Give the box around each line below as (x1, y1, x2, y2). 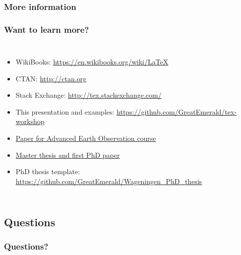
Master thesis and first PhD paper (15, 149, 120, 160)
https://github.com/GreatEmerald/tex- (117, 106, 237, 117)
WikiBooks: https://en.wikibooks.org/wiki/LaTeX (15, 57, 169, 67)
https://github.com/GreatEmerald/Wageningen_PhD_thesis (15, 176, 202, 186)
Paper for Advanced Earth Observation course (15, 133, 156, 143)
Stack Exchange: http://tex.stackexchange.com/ (15, 90, 162, 100)
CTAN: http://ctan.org (15, 73, 87, 83)
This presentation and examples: (15, 106, 115, 117)
